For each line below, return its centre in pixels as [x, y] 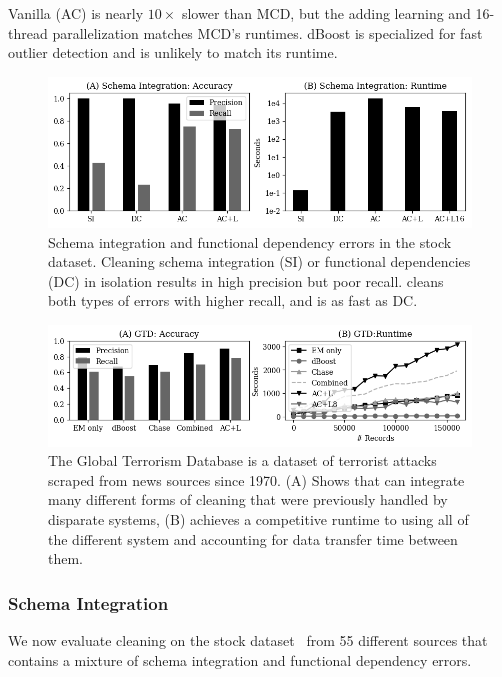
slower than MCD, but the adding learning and [326, 13]
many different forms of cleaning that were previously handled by [248, 499]
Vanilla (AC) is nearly [76, 13]
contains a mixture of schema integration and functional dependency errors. [240, 659]
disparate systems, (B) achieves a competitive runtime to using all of [258, 518]
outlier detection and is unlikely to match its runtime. [173, 52]
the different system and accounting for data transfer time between [253, 538]
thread [28, 32]
